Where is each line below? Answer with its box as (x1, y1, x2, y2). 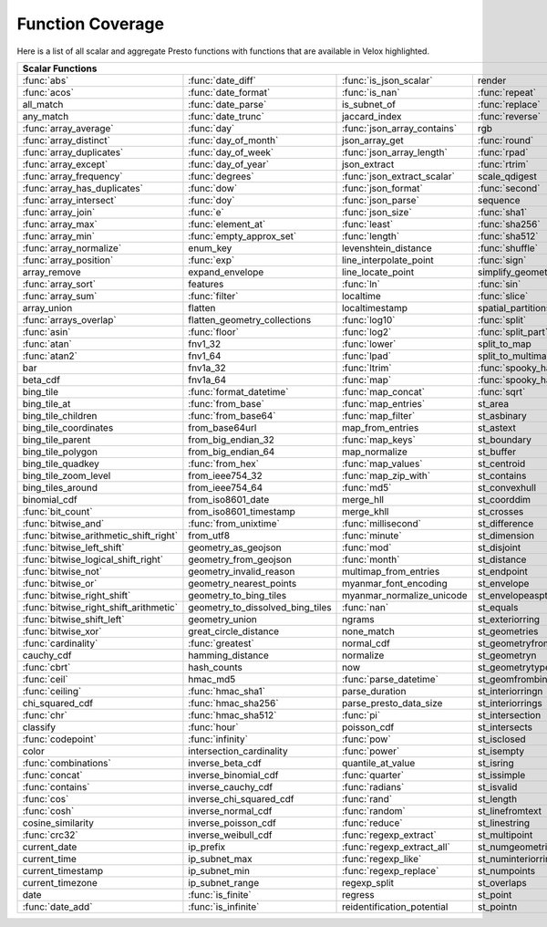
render (477, 74, 507, 87)
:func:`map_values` (342, 457, 423, 470)
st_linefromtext (477, 804, 542, 817)
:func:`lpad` (342, 349, 392, 362)
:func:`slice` (477, 289, 529, 302)
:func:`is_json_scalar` (342, 74, 433, 87)
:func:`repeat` (477, 86, 537, 99)
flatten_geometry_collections (188, 313, 312, 326)
